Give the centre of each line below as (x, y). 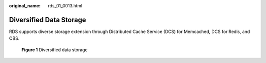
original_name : (25, 6)
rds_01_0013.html (65, 6)
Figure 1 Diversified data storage (55, 50)
